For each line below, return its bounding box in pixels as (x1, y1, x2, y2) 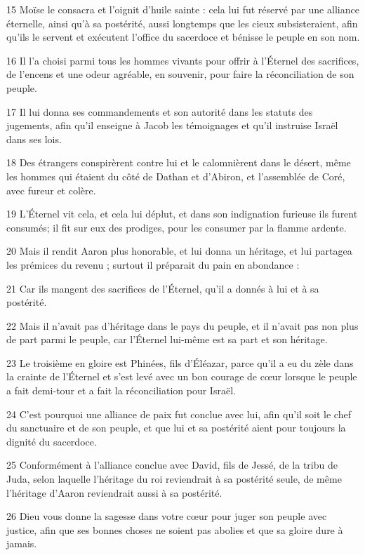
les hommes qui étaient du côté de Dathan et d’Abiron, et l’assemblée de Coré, (6, 168, 345, 183)
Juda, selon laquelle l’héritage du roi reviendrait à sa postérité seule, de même (6, 472, 342, 486)
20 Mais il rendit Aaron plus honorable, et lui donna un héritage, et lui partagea (6, 243, 352, 258)
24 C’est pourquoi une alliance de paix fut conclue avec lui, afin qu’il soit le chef (6, 406, 351, 421)
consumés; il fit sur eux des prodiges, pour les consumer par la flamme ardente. (6, 220, 347, 234)
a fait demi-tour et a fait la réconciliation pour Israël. (6, 383, 236, 398)
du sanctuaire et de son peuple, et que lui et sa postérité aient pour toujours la (6, 420, 346, 435)
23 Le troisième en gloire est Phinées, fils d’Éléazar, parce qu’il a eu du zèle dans (6, 355, 354, 370)
